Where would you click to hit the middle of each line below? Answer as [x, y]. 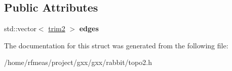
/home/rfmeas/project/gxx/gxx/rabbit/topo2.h [78, 62]
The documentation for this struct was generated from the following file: [116, 45]
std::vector [20, 28]
